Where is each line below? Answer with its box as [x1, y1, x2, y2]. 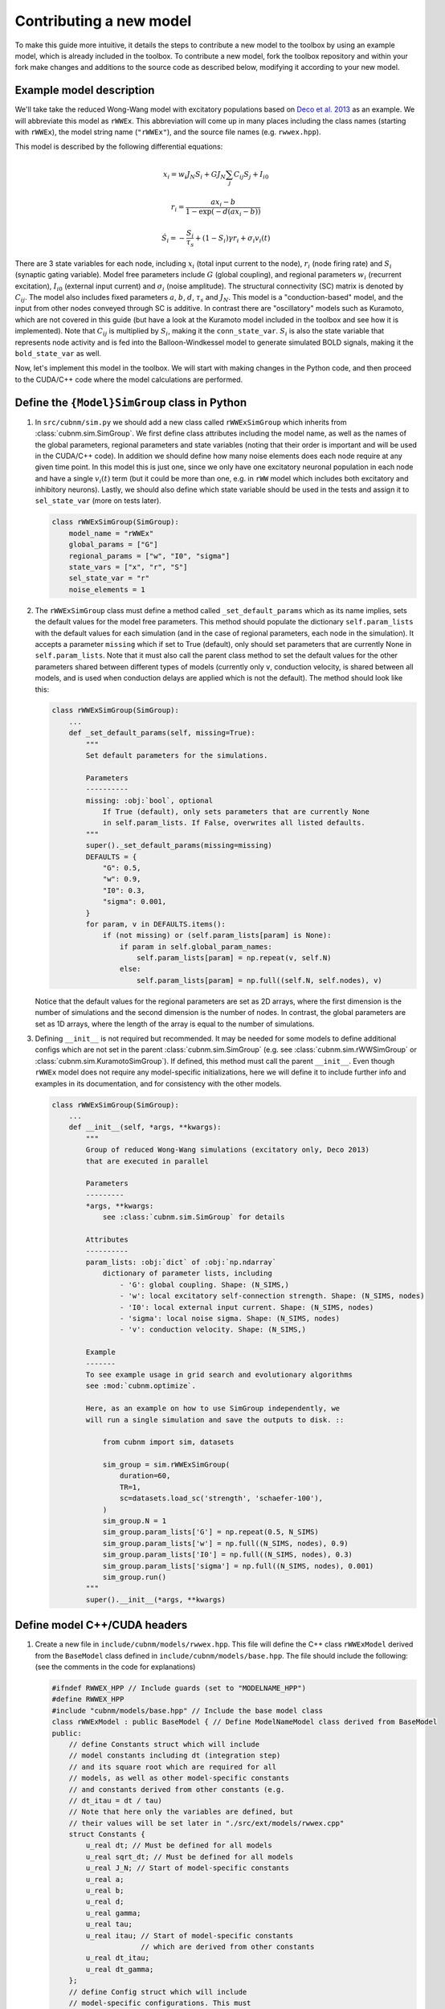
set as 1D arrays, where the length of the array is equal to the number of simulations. [35, 1019, 315, 1029]
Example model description [14, 84, 155, 97]
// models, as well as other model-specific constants [68, 1774, 289, 1783]
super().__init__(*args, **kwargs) [85, 1595, 227, 1604]
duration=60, [119, 1471, 171, 1480]
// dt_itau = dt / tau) [68, 1796, 162, 1805]
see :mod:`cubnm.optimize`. [85, 1381, 197, 1390]
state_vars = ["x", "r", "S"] [68, 563, 188, 571]
